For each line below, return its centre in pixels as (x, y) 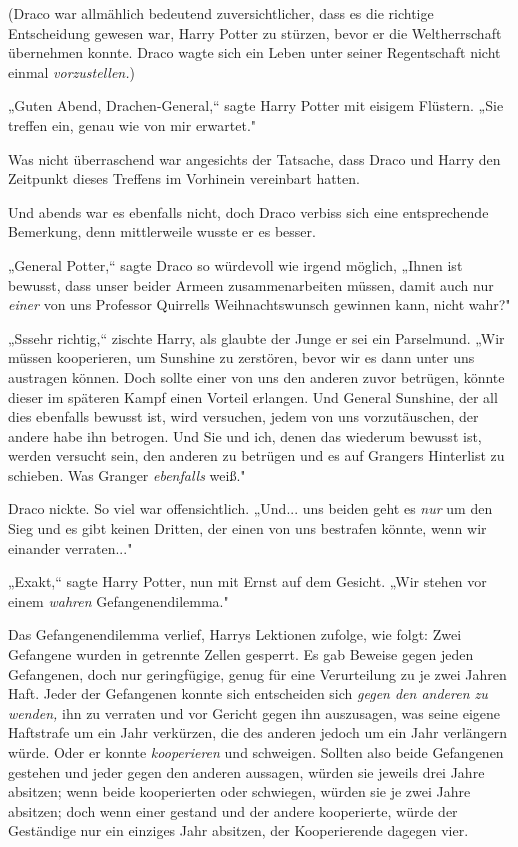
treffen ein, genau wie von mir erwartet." (132, 124)
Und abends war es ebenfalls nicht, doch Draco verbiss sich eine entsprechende (248, 211)
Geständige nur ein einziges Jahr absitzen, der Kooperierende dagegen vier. (238, 830)
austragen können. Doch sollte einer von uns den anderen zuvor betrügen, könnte (256, 376)
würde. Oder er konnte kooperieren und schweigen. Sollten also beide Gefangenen (256, 752)
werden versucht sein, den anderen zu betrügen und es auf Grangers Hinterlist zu (256, 455)
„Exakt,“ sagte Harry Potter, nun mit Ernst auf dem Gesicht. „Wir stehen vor (247, 581)
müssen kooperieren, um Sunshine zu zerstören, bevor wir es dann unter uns (241, 357)
